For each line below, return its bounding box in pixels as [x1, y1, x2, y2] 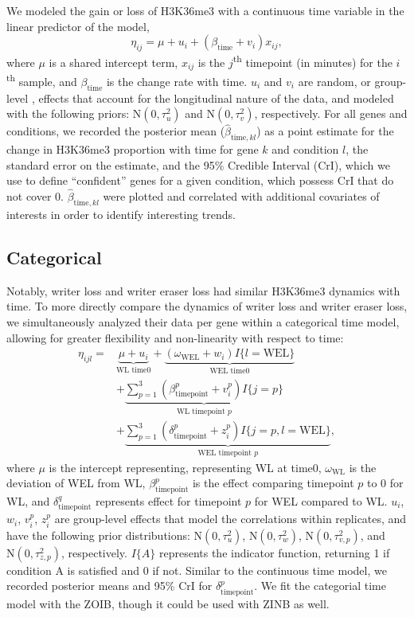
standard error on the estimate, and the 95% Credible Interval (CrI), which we [6, 156, 390, 173]
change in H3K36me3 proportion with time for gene [6, 141, 259, 158]
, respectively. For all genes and [254, 105, 408, 122]
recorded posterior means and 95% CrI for [6, 577, 213, 594]
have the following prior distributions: [6, 526, 190, 543]
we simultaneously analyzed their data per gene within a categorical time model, [6, 313, 400, 330]
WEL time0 [209, 367, 250, 376]
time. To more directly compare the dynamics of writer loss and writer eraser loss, [6, 298, 408, 314]
